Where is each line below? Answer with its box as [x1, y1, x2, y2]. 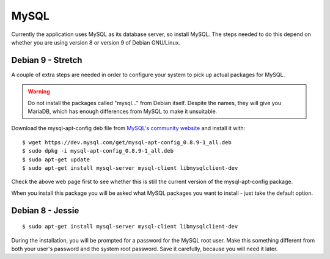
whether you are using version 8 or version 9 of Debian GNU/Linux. [11, 38, 180, 46]
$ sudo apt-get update [22, 156, 90, 163]
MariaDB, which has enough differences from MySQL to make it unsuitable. [28, 108, 218, 115]
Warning [28, 88, 50, 95]
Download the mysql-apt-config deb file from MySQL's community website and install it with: [11, 125, 246, 132]
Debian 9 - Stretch [11, 55, 82, 65]
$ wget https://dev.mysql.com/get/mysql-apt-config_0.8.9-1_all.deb [22, 139, 232, 146]
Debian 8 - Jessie [11, 205, 79, 216]
